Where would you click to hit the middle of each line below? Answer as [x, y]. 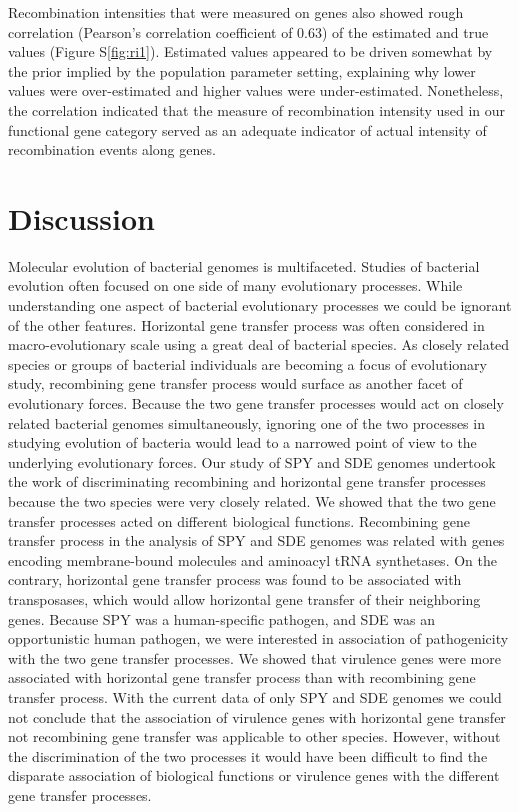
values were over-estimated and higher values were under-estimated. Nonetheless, [256, 90]
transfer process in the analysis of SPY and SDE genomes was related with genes [256, 540]
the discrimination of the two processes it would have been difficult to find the [248, 755]
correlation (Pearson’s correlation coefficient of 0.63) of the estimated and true [248, 31]
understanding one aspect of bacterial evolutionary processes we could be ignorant [260, 305]
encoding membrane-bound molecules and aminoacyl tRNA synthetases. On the [252, 559]
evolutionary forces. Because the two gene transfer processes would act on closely [256, 403]
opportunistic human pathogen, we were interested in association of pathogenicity [258, 638]
